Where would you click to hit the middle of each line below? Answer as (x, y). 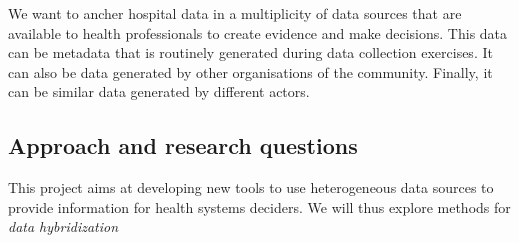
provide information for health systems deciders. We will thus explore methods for (259, 206)
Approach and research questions (183, 145)
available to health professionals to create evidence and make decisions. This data (258, 32)
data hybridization (63, 226)
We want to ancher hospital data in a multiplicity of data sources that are (235, 13)
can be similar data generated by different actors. (159, 91)
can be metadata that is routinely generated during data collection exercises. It (250, 52)
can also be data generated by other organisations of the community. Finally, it (250, 71)
